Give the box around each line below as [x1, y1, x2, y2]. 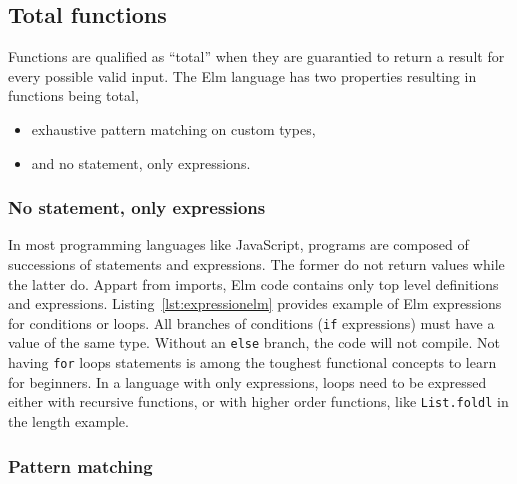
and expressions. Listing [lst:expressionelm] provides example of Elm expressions [8, 293, 502, 314]
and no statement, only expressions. [31, 152, 251, 173]
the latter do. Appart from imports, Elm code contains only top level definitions [8, 273, 499, 294]
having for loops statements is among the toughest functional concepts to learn [8, 352, 497, 373]
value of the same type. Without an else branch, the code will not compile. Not [8, 332, 500, 353]
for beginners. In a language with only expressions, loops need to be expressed [8, 371, 487, 392]
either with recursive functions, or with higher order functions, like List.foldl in [8, 391, 509, 412]
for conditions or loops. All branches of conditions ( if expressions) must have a [8, 312, 495, 333]
